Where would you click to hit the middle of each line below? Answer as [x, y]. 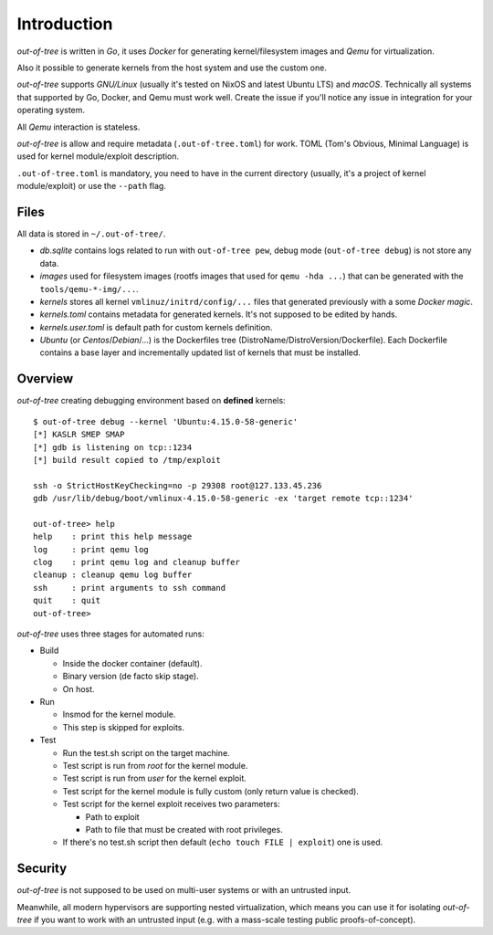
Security [42, 869]
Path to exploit [113, 816]
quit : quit [67, 601]
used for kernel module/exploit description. [98, 156]
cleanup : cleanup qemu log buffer [113, 575]
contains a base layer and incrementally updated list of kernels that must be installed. [200, 352]
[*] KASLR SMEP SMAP [79, 435]
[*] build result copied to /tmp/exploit [127, 460]
